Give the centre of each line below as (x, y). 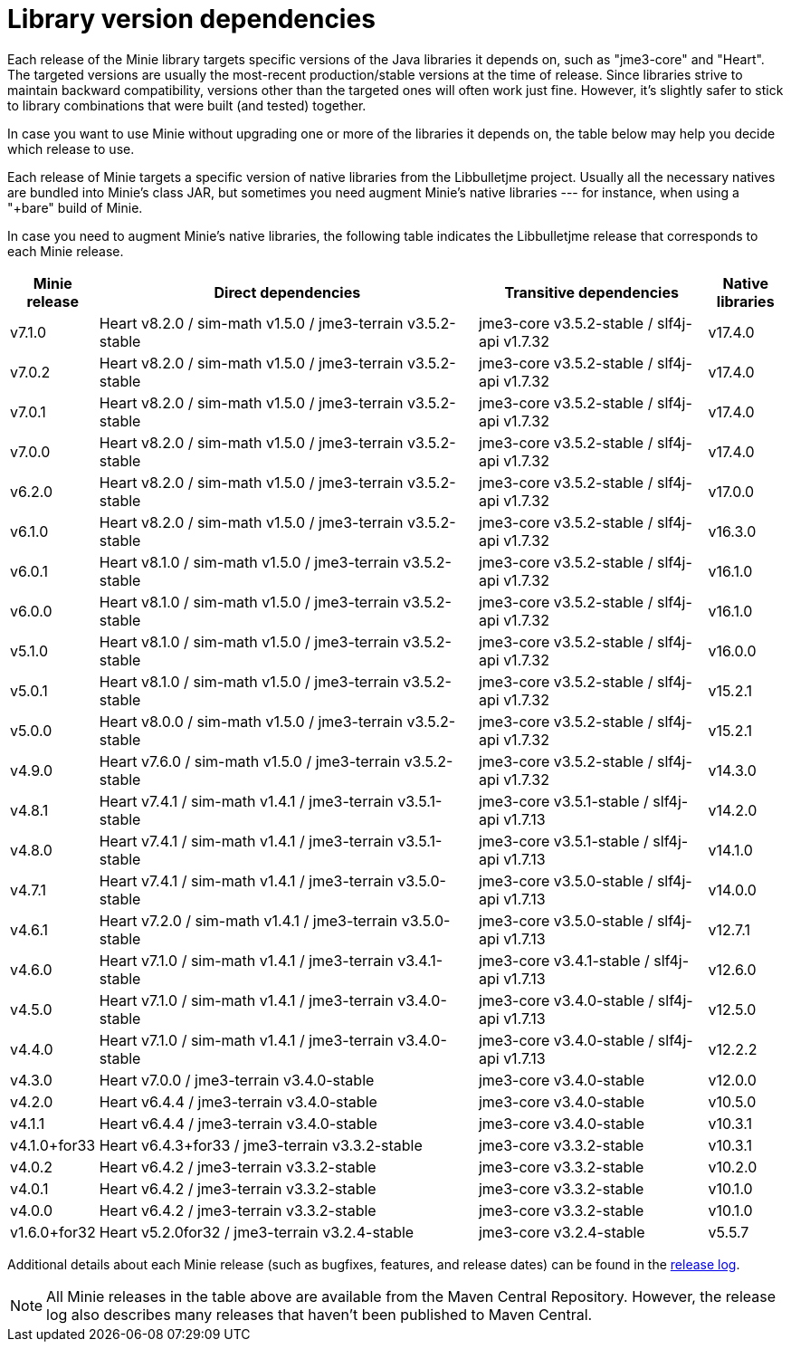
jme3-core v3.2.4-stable (562, 1232)
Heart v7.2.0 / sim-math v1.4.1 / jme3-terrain (248, 920)
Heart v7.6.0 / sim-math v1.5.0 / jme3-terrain (250, 761)
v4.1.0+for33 (53, 1145)
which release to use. (71, 148)
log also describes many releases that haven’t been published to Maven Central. (319, 1314)
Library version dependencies (191, 19)
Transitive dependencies (591, 292)
